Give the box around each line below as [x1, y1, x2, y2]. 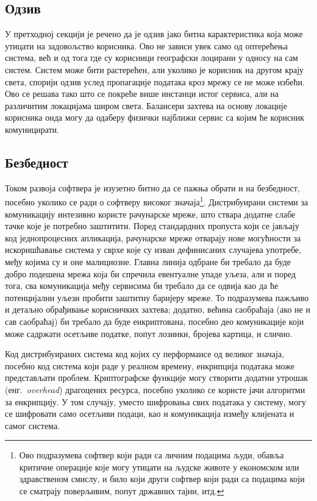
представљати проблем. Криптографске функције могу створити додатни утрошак [5, 371, 308, 384]
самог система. [5, 419, 60, 432]
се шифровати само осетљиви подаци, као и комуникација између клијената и [5, 407, 294, 420]
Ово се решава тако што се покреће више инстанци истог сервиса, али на [5, 87, 279, 100]
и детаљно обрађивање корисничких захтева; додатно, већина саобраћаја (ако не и [5, 303, 310, 316]
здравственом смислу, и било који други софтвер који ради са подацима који [19, 472, 305, 485]
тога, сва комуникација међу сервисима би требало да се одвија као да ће [5, 279, 279, 292]
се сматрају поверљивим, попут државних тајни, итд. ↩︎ [19, 485, 224, 497]
